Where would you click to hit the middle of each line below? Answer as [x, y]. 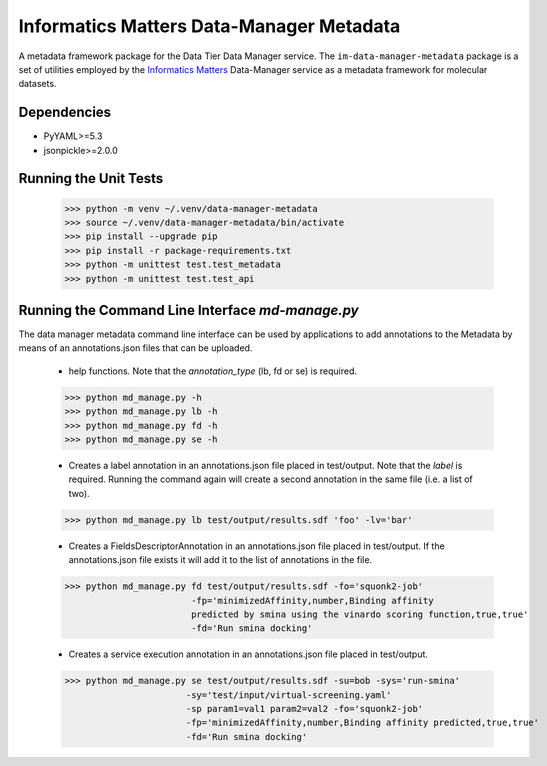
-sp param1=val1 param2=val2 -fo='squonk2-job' [304, 709]
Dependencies [65, 112]
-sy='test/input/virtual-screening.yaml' [288, 694]
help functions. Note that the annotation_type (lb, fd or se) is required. [213, 371]
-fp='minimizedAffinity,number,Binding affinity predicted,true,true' [362, 723]
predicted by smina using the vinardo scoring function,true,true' [359, 614]
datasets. [37, 84]
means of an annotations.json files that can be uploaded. [135, 348]
